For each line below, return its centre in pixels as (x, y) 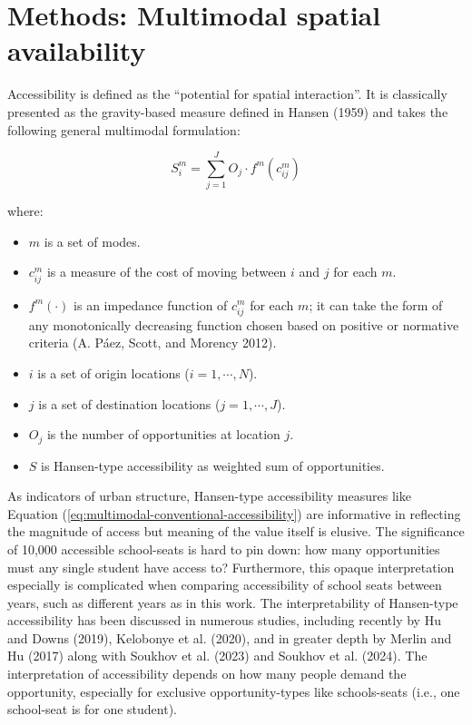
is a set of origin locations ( (113, 372)
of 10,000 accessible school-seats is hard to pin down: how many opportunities (224, 549)
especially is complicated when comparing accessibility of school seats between (225, 585)
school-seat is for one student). (92, 709)
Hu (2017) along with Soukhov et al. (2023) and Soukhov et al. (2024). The (217, 656)
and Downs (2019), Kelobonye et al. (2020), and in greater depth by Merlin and (230, 637)
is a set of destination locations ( (129, 403)
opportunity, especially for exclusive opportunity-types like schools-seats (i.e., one (234, 691)
